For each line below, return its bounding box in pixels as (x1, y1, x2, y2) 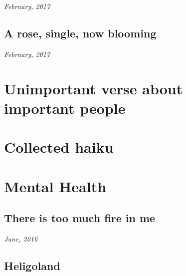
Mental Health (4, 176, 107, 196)
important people (4, 97, 126, 118)
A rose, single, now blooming (4, 25, 157, 40)
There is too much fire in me (4, 210, 156, 226)
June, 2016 (4, 233, 38, 244)
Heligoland (4, 258, 60, 273)
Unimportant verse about (4, 78, 183, 98)
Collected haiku (4, 137, 114, 157)
